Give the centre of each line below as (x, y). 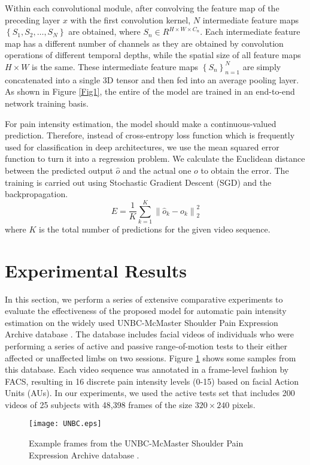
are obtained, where (104, 31)
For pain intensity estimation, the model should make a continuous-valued (141, 123)
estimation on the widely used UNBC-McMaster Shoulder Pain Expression (142, 322)
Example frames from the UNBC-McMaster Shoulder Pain (136, 443)
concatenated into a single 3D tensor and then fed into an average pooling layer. (152, 79)
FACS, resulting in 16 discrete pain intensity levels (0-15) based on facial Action (152, 381)
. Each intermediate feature (250, 31)
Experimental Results (96, 270)
